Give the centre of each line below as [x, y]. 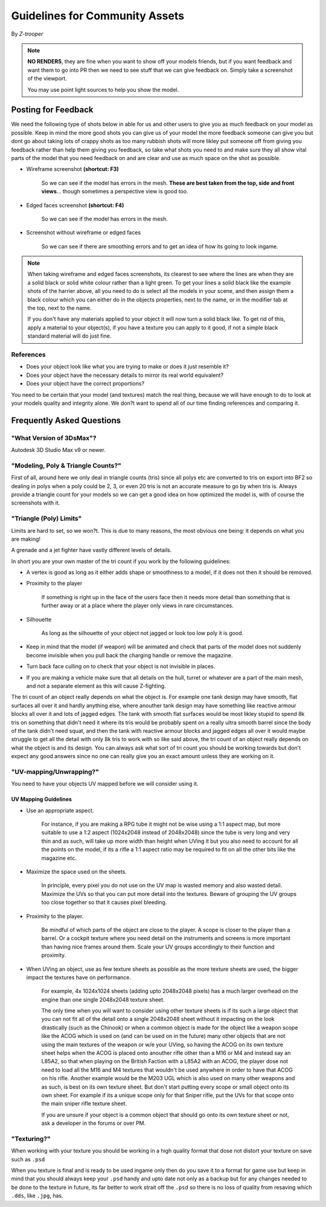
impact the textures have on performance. [78, 977]
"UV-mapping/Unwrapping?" [55, 771]
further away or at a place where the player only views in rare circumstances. [137, 606]
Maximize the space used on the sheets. [76, 872]
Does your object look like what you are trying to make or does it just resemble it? [128, 367]
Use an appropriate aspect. [60, 810]
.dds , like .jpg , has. [37, 1196]
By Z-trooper [27, 34]
